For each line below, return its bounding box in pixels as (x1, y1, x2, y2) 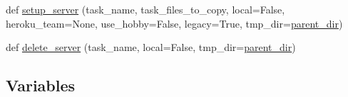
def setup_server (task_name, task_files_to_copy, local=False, (6, 2, 285, 16)
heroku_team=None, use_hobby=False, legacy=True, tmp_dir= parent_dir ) (6, 16, 343, 30)
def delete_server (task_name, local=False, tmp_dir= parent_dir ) (6, 40, 296, 55)
